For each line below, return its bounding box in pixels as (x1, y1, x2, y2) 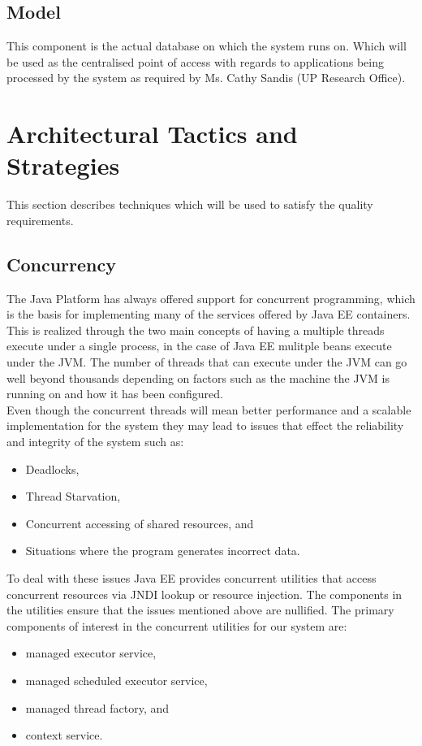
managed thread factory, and (25, 699, 170, 716)
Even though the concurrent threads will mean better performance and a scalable (6, 401, 411, 418)
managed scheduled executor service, (25, 671, 208, 688)
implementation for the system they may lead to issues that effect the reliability (6, 417, 404, 434)
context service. (25, 726, 103, 744)
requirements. (6, 211, 74, 228)
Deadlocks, (25, 460, 80, 477)
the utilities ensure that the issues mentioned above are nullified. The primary (6, 601, 394, 618)
